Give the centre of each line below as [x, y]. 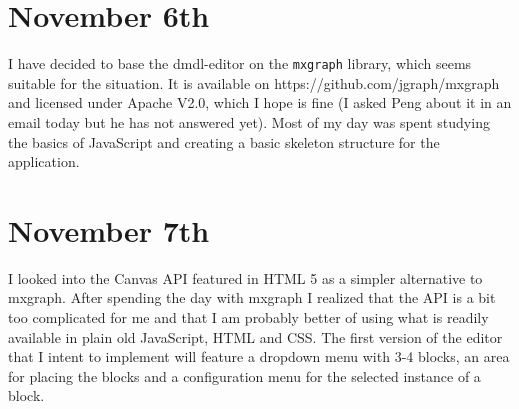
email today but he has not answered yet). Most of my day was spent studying [249, 121]
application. [44, 161]
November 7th [109, 229]
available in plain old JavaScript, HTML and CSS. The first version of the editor [255, 336]
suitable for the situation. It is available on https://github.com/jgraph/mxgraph [254, 82]
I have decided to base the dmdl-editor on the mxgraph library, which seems [240, 63]
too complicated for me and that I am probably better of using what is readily [248, 317]
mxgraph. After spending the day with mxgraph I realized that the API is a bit [252, 297]
